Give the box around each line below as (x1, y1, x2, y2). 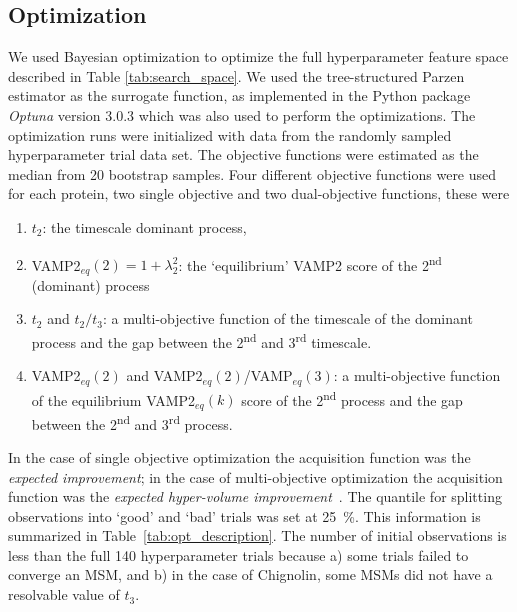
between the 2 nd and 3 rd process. (31, 410, 233, 434)
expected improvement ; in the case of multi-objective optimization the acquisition (8, 466, 503, 487)
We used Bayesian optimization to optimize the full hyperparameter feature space (8, 46, 509, 67)
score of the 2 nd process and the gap (241, 386, 463, 410)
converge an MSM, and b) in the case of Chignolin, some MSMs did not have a (8, 564, 493, 585)
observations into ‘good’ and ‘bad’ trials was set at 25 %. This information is (8, 505, 481, 526)
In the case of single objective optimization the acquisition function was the (8, 446, 471, 467)
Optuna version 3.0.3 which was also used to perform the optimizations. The (8, 104, 476, 125)
